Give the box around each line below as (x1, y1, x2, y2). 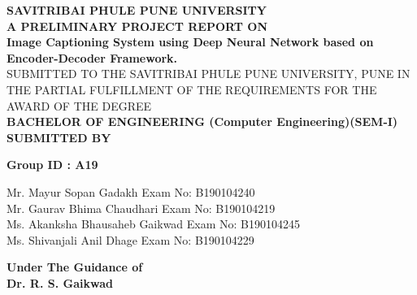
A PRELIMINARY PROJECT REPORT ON (7, 17, 268, 34)
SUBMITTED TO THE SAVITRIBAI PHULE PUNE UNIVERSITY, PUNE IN (7, 65, 410, 82)
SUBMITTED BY (7, 128, 111, 145)
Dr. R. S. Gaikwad (7, 274, 113, 291)
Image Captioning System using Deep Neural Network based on (7, 33, 374, 50)
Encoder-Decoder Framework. (7, 49, 178, 66)
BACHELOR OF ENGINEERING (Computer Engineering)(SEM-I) (7, 113, 398, 130)
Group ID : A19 (7, 156, 98, 173)
